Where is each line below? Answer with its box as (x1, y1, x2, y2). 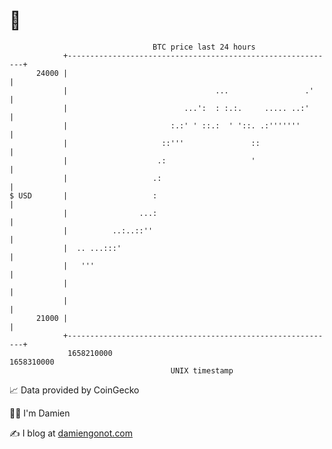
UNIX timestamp (170, 365, 234, 376)
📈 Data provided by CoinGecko (9, 384, 140, 396)
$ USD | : (9, 190, 158, 201)
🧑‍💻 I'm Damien (9, 407, 71, 419)
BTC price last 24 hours (152, 42, 256, 52)
